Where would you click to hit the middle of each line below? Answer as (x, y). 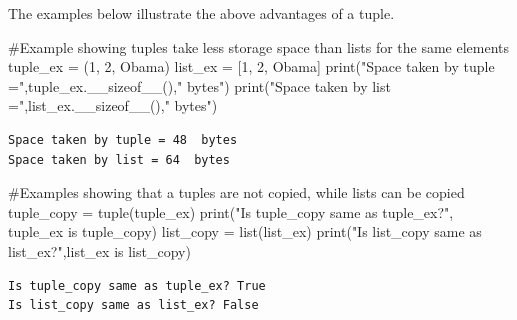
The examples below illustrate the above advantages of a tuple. (201, 13)
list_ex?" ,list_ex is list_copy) (99, 250)
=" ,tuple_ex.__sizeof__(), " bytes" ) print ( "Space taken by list (199, 85)
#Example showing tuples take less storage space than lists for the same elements (259, 46)
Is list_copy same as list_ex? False (133, 305)
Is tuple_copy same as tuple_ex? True (137, 285)
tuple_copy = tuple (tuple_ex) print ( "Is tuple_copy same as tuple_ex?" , (231, 211)
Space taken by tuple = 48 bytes (123, 139)
